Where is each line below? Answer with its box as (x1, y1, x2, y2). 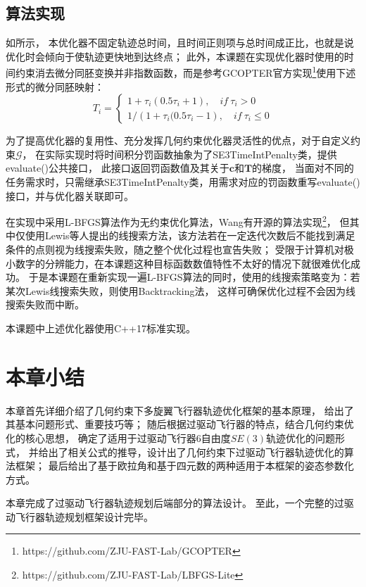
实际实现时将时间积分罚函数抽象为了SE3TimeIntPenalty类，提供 (45, 146, 337, 161)
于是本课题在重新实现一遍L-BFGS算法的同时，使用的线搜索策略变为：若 (28, 270, 360, 284)
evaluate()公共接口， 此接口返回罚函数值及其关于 (6, 160, 229, 175)
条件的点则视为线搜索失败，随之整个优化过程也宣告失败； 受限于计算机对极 (6, 242, 354, 257)
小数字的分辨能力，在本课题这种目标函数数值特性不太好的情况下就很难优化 (6, 255, 351, 270)
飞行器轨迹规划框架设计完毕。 (15, 509, 153, 524)
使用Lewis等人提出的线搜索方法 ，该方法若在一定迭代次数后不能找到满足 (25, 228, 355, 243)
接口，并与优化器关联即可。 (6, 188, 134, 203)
